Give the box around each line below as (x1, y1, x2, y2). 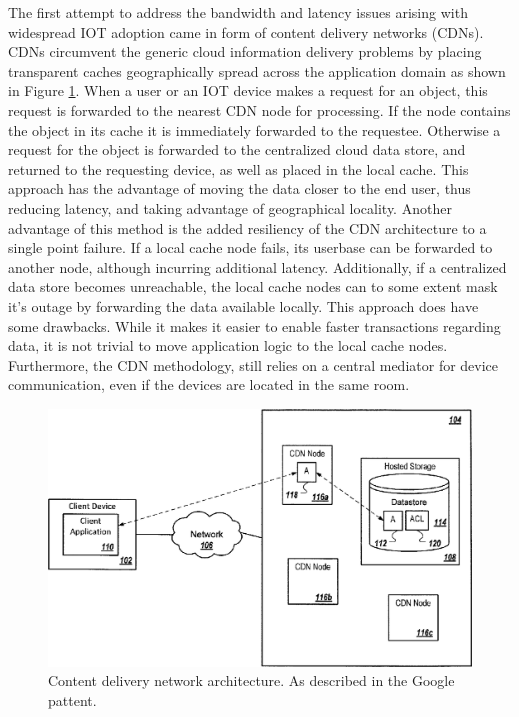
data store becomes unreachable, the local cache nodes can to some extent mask (8, 276, 498, 297)
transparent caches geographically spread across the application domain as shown (8, 60, 506, 81)
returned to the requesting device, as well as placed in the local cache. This (8, 158, 469, 179)
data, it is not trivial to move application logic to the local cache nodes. (8, 335, 448, 356)
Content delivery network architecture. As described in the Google (48, 670, 455, 691)
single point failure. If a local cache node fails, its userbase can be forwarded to (8, 237, 493, 258)
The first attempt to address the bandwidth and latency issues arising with (8, 2, 468, 22)
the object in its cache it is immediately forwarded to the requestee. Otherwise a (8, 119, 501, 140)
